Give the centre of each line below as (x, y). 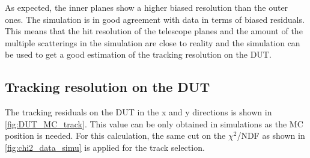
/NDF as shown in (271, 135)
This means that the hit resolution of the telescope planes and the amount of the (154, 31)
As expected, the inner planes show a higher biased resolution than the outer (147, 7)
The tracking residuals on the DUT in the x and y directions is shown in (138, 112)
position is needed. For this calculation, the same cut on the (115, 135)
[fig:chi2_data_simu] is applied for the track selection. (105, 147)
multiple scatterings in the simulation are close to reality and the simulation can (153, 42)
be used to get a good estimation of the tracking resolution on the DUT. (138, 54)
